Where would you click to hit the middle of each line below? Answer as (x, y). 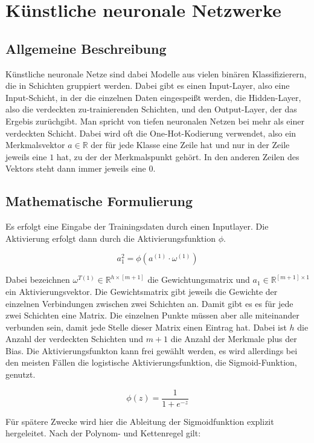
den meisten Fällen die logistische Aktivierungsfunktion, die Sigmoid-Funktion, (151, 362)
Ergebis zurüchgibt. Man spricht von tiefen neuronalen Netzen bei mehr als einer (155, 121)
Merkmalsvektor (35, 145)
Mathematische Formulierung (99, 201)
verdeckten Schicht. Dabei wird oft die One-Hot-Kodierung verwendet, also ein (151, 133)
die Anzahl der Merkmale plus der (234, 339)
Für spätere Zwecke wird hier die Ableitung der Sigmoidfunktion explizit (140, 421)
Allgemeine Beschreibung (86, 48)
